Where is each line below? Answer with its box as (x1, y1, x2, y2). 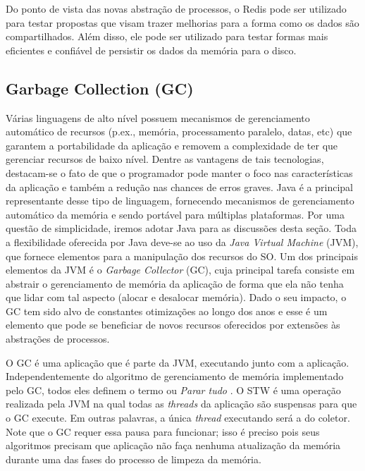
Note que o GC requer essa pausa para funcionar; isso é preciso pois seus (6, 424, 320, 439)
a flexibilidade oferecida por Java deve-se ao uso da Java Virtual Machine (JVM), (6, 234, 359, 249)
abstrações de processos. (6, 331, 110, 346)
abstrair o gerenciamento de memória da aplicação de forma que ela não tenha (6, 276, 344, 290)
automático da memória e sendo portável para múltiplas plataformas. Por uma (6, 207, 345, 221)
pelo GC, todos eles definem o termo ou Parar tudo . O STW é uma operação (6, 382, 341, 397)
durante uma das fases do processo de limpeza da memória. (6, 451, 261, 466)
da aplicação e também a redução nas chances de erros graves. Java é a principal (6, 179, 353, 194)
